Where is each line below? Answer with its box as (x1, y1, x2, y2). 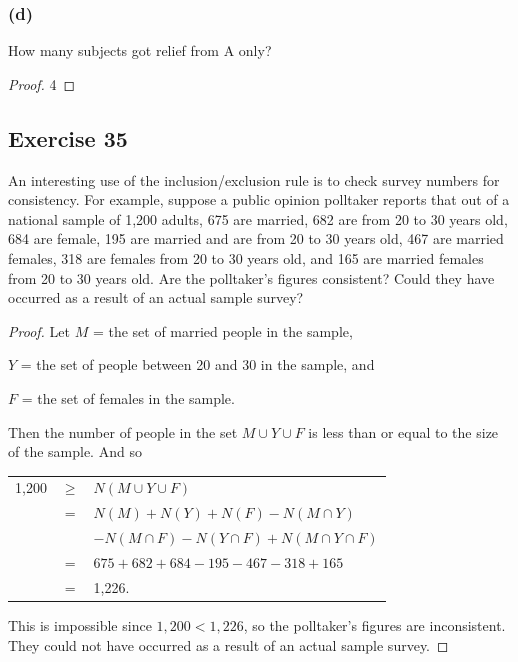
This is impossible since (8, 614, 152, 635)
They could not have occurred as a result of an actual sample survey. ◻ (8, 634, 449, 655)
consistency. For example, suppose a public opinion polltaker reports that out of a (8, 189, 510, 210)
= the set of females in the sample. (21, 387, 235, 408)
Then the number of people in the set (8, 421, 238, 442)
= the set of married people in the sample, (92, 320, 353, 341)
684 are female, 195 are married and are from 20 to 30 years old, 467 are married (8, 228, 504, 249)
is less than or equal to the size (308, 421, 499, 442)
